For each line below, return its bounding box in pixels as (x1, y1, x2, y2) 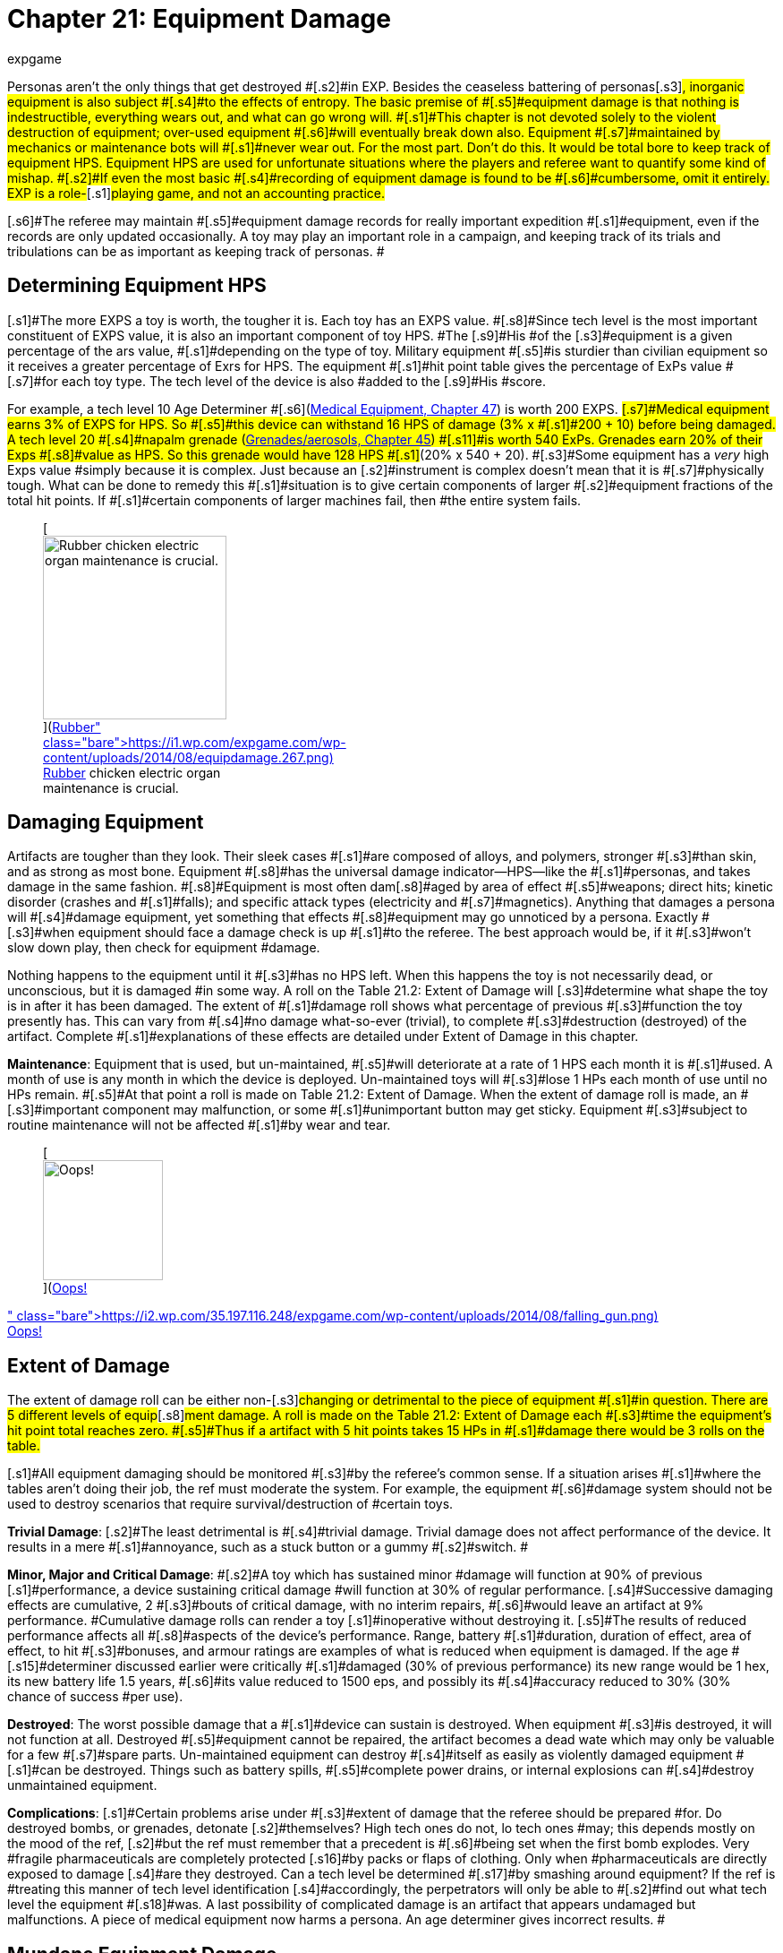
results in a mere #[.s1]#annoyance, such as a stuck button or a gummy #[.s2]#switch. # (7, 1539, 529, 1555)
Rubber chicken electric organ (43, 764, 221, 780)
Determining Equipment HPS (7, 274, 267, 297)
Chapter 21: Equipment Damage (7, 4, 391, 34)
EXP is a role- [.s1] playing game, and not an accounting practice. (7, 185, 385, 201)
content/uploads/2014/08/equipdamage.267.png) (43, 749, 334, 765)
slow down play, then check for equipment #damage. (7, 940, 320, 956)
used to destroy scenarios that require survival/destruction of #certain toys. (7, 1496, 454, 1512)
